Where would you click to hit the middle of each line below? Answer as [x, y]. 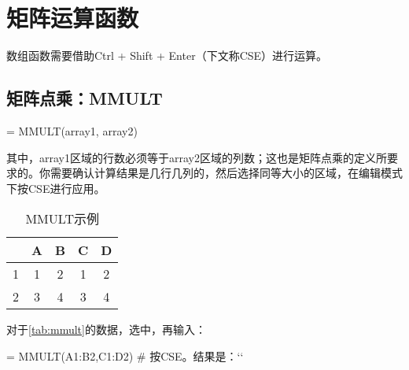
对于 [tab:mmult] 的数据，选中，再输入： [106, 329]
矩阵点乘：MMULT [85, 98]
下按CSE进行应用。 [56, 188]
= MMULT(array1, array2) [72, 130]
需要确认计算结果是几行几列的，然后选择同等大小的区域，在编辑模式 [226, 173]
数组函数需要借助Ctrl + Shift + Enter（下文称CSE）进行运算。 [167, 55]
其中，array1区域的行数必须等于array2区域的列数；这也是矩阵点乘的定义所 [197, 157]
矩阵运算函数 [73, 18]
